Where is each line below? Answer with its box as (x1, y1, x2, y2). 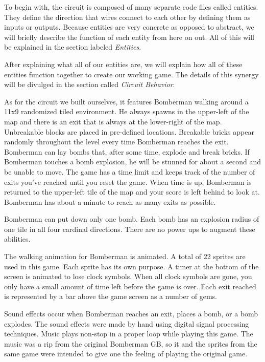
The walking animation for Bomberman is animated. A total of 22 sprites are (4, 251, 246, 262)
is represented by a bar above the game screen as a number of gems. (4, 291, 218, 302)
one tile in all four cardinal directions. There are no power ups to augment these (4, 223, 255, 234)
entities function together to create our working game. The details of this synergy (4, 69, 259, 79)
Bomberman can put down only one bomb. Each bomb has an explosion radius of (4, 214, 259, 224)
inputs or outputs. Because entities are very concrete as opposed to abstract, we (4, 22, 254, 32)
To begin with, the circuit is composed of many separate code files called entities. (4, 2, 258, 12)
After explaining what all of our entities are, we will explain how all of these (4, 58, 243, 69)
